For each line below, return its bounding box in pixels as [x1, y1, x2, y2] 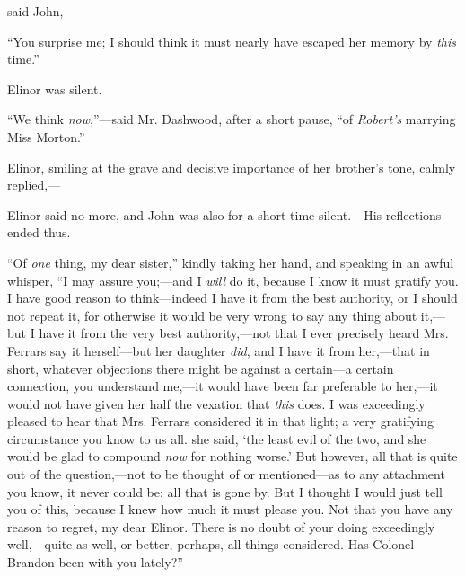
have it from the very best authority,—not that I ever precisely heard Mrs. [39, 324, 449, 342]
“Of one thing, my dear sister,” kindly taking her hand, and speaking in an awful [7, 253, 454, 271]
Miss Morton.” [7, 127, 85, 146]
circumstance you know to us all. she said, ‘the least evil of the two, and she [7, 429, 426, 448]
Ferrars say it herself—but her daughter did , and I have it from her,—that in [7, 341, 430, 360]
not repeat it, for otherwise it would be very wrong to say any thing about [7, 306, 417, 324]
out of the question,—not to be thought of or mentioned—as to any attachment [7, 465, 445, 484]
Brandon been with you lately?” [7, 553, 183, 572]
